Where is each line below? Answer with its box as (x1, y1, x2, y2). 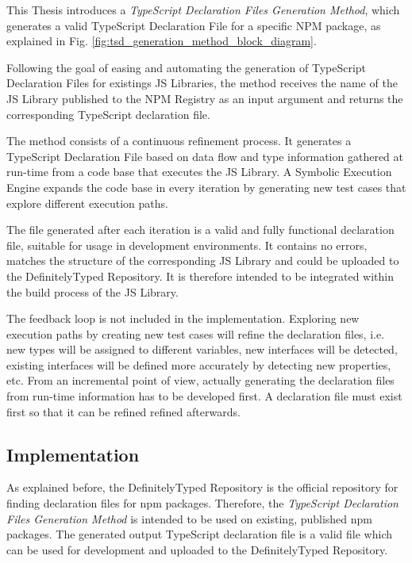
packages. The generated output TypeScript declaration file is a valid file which (6, 526, 392, 542)
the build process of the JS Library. (6, 283, 179, 300)
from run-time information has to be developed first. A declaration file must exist (6, 388, 402, 404)
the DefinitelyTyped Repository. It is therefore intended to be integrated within (6, 267, 395, 284)
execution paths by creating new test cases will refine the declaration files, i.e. (6, 325, 385, 342)
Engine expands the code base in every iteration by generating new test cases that (6, 178, 406, 195)
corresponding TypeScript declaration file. (6, 105, 210, 122)
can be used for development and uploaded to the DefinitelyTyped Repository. (6, 541, 388, 557)
